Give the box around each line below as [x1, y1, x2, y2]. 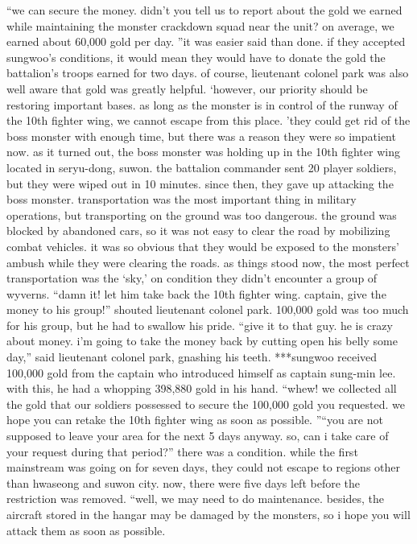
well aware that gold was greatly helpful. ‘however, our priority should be [6, 80, 368, 97]
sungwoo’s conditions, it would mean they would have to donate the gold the [6, 48, 386, 65]
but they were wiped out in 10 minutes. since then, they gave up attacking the [6, 175, 394, 192]
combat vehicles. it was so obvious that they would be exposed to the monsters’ [6, 237, 399, 254]
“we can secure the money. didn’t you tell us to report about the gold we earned [6, 2, 403, 18]
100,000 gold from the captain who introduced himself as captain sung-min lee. [6, 364, 396, 381]
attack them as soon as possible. [6, 521, 166, 538]
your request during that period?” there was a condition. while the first [6, 443, 358, 460]
